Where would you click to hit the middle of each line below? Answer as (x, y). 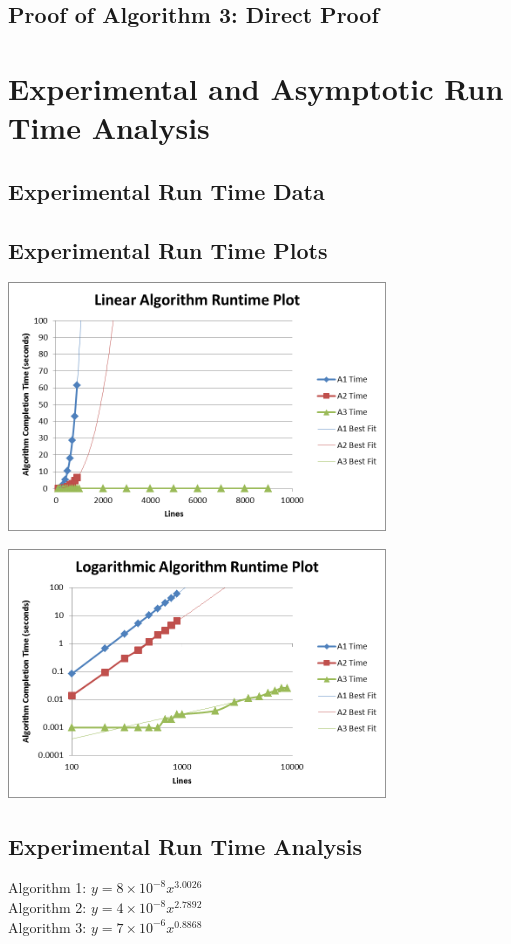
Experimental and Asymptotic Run (256, 87)
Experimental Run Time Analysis (185, 845)
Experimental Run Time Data (166, 190)
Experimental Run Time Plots (168, 249)
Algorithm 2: (47, 907)
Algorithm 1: (47, 887)
